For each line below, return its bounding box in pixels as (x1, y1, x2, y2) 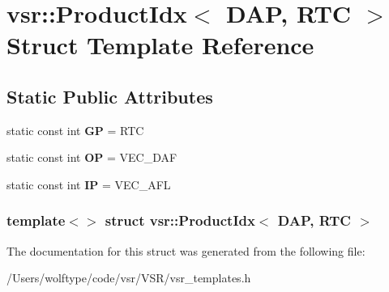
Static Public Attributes (6, 83, 213, 108)
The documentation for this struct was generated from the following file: (6, 242, 365, 259)
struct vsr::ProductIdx (105, 210, 255, 231)
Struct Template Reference (6, 28, 314, 61)
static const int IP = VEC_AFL (6, 176, 171, 193)
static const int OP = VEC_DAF (6, 149, 177, 166)
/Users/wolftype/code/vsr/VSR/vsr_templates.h (6, 269, 251, 286)
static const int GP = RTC (6, 121, 144, 138)
